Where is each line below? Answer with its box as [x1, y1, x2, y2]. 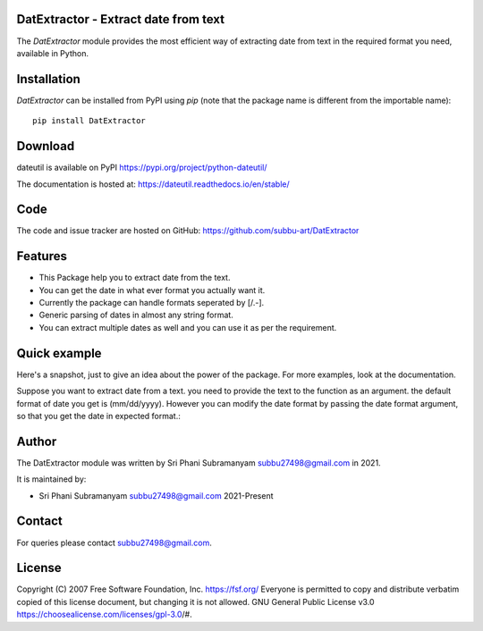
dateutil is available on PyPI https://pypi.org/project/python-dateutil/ [16, 162, 267, 173]
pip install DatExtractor [32, 116, 147, 126]
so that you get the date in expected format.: [16, 410, 181, 421]
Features [16, 248, 67, 264]
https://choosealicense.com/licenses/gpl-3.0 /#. [16, 609, 192, 620]
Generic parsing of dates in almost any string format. [38, 309, 234, 321]
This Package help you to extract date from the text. [38, 273, 231, 283]
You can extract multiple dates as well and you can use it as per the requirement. [38, 322, 337, 332]
